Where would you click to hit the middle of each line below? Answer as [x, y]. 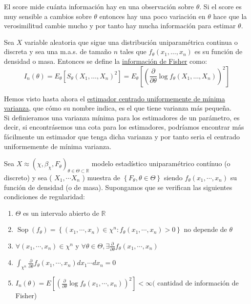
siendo [173, 177]
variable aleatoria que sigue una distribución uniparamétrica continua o [131, 42]
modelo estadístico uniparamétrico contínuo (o [161, 163]
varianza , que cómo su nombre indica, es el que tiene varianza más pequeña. [118, 108]
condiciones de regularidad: [44, 197]
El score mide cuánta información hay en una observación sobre [99, 6]
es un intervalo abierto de [61, 213]
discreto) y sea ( [28, 177]
